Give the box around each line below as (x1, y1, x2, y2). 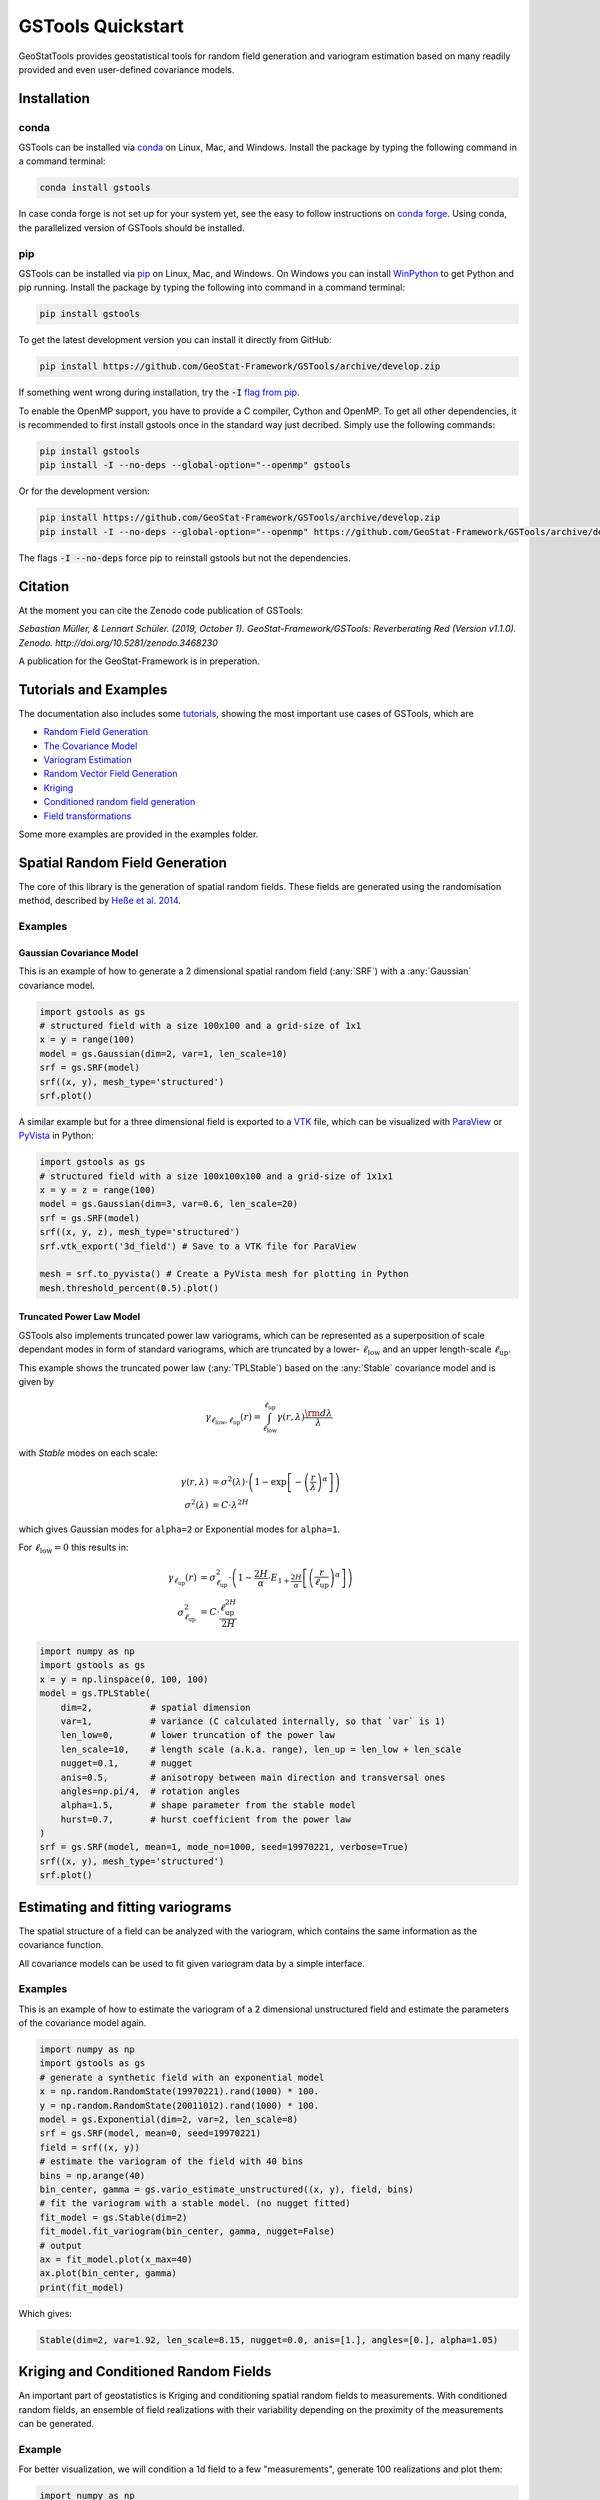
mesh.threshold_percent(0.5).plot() (39, 1282, 220, 1294)
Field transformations (43, 810, 132, 822)
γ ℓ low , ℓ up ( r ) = (205, 1411, 262, 1427)
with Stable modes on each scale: (18, 1447, 159, 1459)
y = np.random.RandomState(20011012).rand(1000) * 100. (39, 2100, 320, 2111)
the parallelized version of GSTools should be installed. (18, 221, 245, 234)
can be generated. (18, 2417, 95, 2429)
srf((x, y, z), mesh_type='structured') (39, 1226, 240, 1238)
